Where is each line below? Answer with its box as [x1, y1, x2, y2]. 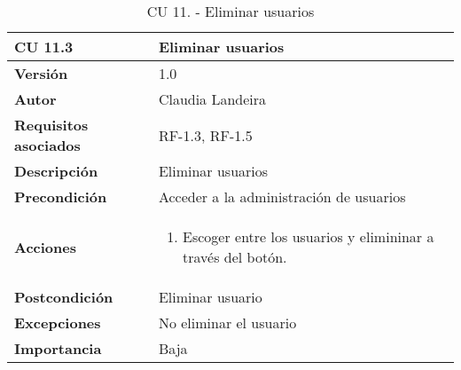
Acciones [14, 236, 76, 257]
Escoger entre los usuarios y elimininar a [183, 226, 434, 247]
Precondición [14, 186, 107, 207]
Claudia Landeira [158, 89, 267, 109]
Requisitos [14, 114, 89, 135]
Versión [14, 63, 68, 83]
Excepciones [14, 312, 101, 333]
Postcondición [14, 287, 113, 307]
